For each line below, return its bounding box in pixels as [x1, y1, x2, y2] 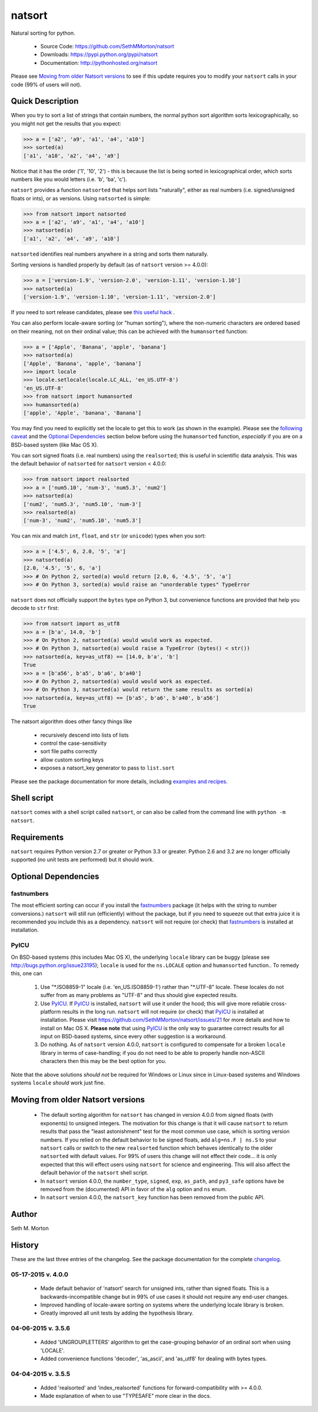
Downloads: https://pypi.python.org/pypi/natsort [40, 51, 158, 58]
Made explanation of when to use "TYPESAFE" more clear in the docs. [40, 1393, 211, 1400]
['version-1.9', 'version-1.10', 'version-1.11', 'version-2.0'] [23, 293, 216, 301]
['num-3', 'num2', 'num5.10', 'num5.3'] [23, 517, 141, 524]
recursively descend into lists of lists [40, 731, 129, 738]
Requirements [11, 832, 64, 842]
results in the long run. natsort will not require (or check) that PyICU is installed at [62, 1008, 264, 1015]
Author [11, 1209, 38, 1219]
